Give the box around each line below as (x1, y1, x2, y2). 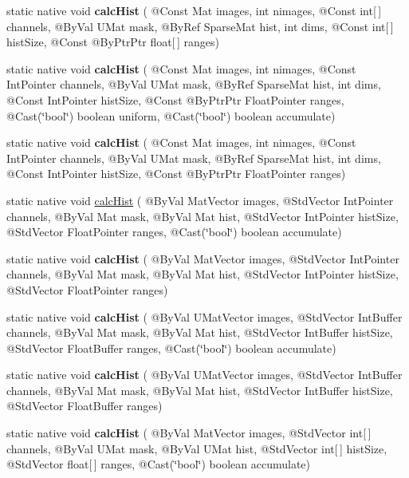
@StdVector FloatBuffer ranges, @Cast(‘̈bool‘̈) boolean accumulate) (6, 339, 336, 356)
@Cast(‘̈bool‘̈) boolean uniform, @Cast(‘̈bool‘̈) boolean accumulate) (6, 107, 336, 124)
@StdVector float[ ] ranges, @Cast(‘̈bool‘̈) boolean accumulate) (6, 456, 310, 472)
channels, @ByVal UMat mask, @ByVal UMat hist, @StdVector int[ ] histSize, (6, 440, 387, 456)
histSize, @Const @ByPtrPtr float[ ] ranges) (6, 34, 219, 50)
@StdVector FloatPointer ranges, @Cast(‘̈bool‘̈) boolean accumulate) (6, 223, 342, 240)
